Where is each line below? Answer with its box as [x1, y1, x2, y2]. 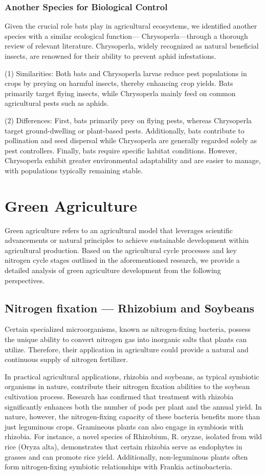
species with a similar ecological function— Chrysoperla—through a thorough [5, 30, 248, 41]
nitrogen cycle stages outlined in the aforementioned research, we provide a [5, 255, 240, 265]
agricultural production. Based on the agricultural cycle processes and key [5, 244, 237, 255]
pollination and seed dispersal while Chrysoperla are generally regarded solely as [5, 135, 257, 146]
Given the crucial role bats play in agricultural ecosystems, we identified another [5, 20, 257, 31]
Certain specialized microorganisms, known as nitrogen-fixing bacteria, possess [5, 324, 251, 334]
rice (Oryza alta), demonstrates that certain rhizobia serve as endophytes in [5, 441, 242, 451]
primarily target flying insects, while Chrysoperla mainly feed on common [5, 87, 236, 98]
